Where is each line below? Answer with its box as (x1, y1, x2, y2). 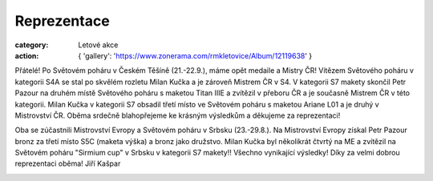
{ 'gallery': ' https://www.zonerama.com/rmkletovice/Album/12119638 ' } (78, 50, 313, 60)
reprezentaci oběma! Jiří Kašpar (14, 159, 121, 168)
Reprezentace (14, 12, 110, 30)
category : (14, 40, 49, 50)
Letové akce (78, 40, 119, 50)
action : (14, 50, 39, 60)
